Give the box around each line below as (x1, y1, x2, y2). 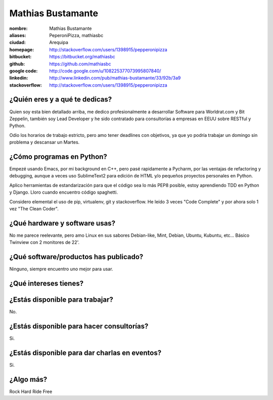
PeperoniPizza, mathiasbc (49, 32, 104, 38)
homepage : (9, 46, 34, 53)
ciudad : (9, 40, 26, 46)
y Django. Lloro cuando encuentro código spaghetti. (9, 189, 118, 195)
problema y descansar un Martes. (9, 139, 80, 146)
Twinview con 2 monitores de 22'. (9, 239, 80, 245)
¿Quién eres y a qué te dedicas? (9, 95, 112, 104)
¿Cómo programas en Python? (9, 152, 107, 161)
